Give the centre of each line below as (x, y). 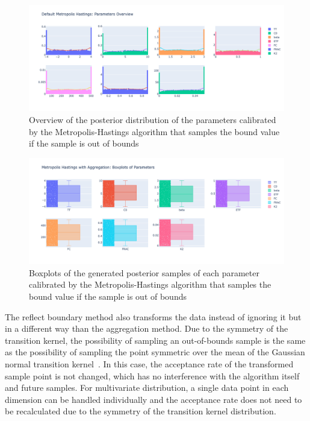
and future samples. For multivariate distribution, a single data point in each (147, 388)
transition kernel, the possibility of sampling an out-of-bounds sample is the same (155, 340)
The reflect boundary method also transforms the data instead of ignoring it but (153, 316)
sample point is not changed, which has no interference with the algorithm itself (152, 375)
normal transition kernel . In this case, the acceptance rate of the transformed (149, 363)
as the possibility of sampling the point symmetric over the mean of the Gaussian (155, 352)
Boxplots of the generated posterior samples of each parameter (144, 272)
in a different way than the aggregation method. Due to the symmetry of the (147, 328)
